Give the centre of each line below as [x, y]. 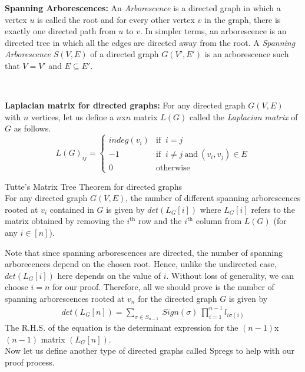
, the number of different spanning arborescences [213, 198]
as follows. [32, 128]
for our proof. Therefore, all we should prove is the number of [163, 287]
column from [219, 221]
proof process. [30, 362]
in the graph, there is [243, 19]
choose [16, 287]
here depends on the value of [109, 275]
